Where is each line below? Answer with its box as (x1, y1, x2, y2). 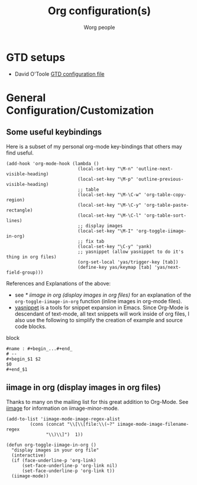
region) (6, 197, 25, 203)
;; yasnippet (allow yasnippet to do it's (77, 249, 184, 255)
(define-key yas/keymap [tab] (77, 264, 152, 270)
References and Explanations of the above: (6, 280, 111, 287)
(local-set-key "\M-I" (77, 228, 134, 234)
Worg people (83, 24, 115, 31)
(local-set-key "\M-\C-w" (77, 191, 142, 198)
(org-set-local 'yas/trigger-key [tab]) (77, 259, 179, 265)
